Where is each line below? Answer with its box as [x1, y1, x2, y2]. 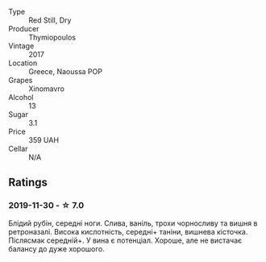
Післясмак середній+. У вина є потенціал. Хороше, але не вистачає [8, 235, 243, 245]
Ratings [8, 176, 48, 189]
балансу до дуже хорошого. [8, 243, 105, 253]
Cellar [8, 144, 28, 153]
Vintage [8, 41, 35, 51]
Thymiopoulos [28, 32, 77, 42]
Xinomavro [28, 84, 64, 94]
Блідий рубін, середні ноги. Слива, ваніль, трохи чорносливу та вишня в [8, 218, 258, 228]
